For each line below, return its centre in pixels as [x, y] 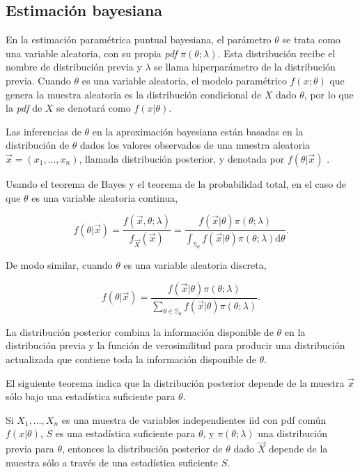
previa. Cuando [38, 80]
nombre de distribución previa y [74, 67]
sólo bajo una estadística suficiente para [91, 396]
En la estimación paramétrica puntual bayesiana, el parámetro [139, 39]
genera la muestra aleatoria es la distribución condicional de [134, 94]
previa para [30, 449]
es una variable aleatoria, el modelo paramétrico [184, 80]
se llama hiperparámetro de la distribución [245, 67]
